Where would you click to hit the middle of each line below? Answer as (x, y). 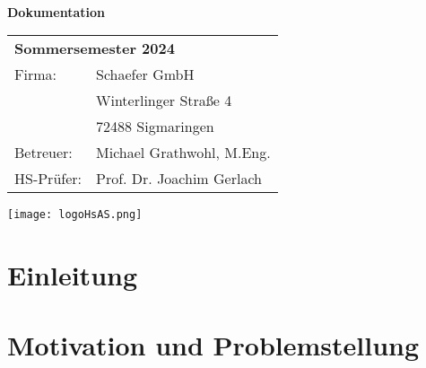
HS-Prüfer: (48, 179)
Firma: (35, 74)
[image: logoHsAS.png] (75, 215)
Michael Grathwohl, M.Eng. (183, 153)
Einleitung (73, 275)
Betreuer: (43, 153)
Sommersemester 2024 (95, 48)
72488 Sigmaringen (155, 127)
